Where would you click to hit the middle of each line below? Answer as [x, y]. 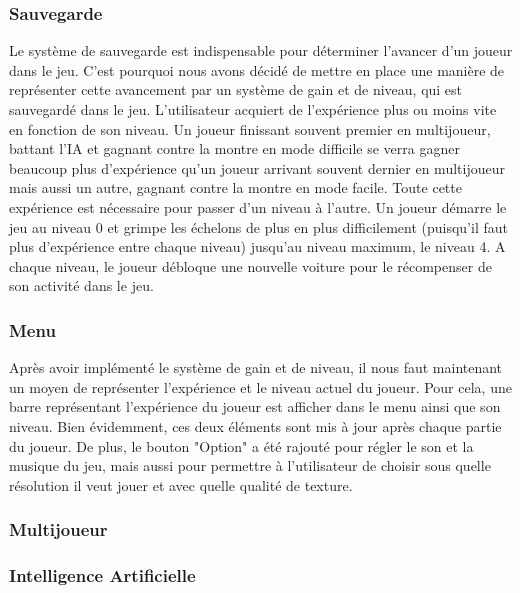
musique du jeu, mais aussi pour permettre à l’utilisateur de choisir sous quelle [250, 465]
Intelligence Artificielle [102, 575]
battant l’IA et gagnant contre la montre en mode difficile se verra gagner [234, 148]
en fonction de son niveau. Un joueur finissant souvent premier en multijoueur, [250, 128]
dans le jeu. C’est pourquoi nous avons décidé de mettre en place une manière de [257, 69]
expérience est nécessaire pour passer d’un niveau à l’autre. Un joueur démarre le [258, 206]
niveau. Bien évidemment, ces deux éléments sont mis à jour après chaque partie [255, 425]
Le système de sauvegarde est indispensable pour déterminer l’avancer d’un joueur [261, 50]
